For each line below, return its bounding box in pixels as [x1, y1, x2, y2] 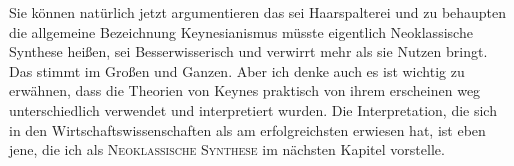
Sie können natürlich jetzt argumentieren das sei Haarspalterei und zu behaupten [9, 2, 507, 22]
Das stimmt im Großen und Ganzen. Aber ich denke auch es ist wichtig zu [9, 60, 465, 81]
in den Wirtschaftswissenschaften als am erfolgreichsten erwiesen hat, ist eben [9, 119, 486, 140]
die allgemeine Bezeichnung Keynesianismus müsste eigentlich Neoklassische [9, 21, 473, 42]
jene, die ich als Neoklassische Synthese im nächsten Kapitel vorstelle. [9, 139, 445, 160]
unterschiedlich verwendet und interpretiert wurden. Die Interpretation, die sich [9, 99, 497, 120]
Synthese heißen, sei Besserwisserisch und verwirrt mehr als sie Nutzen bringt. [9, 41, 488, 62]
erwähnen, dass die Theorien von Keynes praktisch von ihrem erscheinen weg [9, 80, 481, 101]
